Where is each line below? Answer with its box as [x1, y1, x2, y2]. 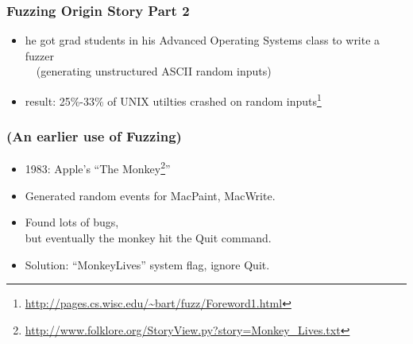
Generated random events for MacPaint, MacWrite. [25, 187, 276, 203]
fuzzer [25, 47, 55, 64]
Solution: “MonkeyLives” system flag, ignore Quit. [25, 256, 270, 272]
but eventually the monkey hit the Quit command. [25, 229, 272, 245]
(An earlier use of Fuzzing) [6, 126, 182, 146]
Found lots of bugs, [25, 214, 119, 230]
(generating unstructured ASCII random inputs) [36, 63, 272, 79]
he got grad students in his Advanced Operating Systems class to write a [25, 32, 380, 48]
